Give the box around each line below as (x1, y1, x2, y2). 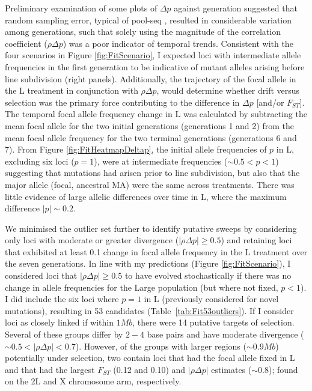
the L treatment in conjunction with (5, 84, 138, 97)
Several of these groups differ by (5, 328, 123, 341)
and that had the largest (5, 363, 95, 375)
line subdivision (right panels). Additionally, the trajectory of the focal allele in (5, 72, 296, 85)
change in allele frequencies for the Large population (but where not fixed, (5, 280, 278, 293)
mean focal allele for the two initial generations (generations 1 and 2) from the (5, 119, 294, 132)
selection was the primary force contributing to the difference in (5, 95, 240, 108)
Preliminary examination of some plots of (5, 2, 158, 14)
